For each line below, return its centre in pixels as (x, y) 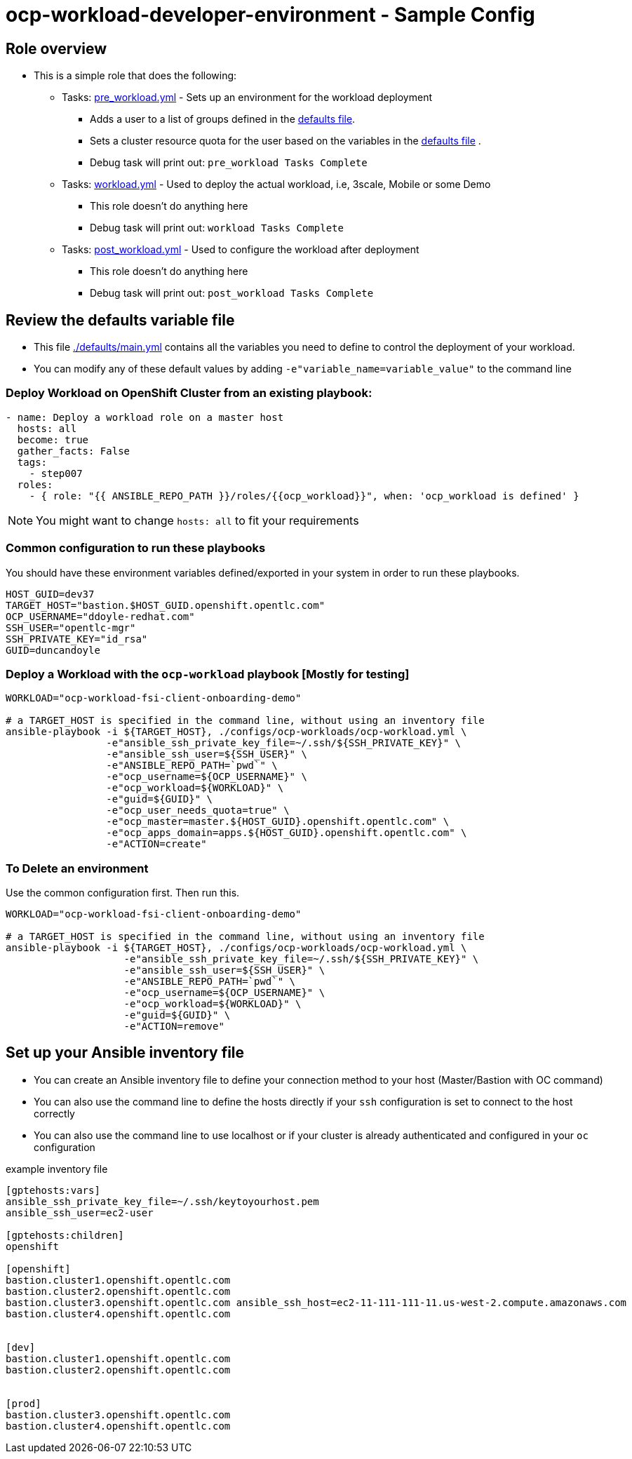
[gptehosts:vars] (53, 1190)
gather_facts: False (74, 451)
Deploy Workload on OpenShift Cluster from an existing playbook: (189, 393)
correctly (54, 1113)
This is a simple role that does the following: (135, 76)
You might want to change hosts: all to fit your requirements (197, 520)
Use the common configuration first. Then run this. (123, 893)
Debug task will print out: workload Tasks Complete (217, 228)
